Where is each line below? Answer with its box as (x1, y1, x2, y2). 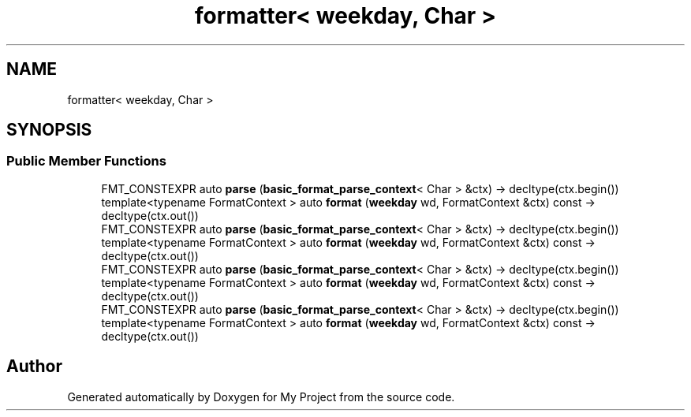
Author (6, 356, 62, 377)
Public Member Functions (6, 153, 166, 169)
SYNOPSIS (6, 120, 92, 140)
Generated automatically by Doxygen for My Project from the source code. (67, 389, 455, 404)
